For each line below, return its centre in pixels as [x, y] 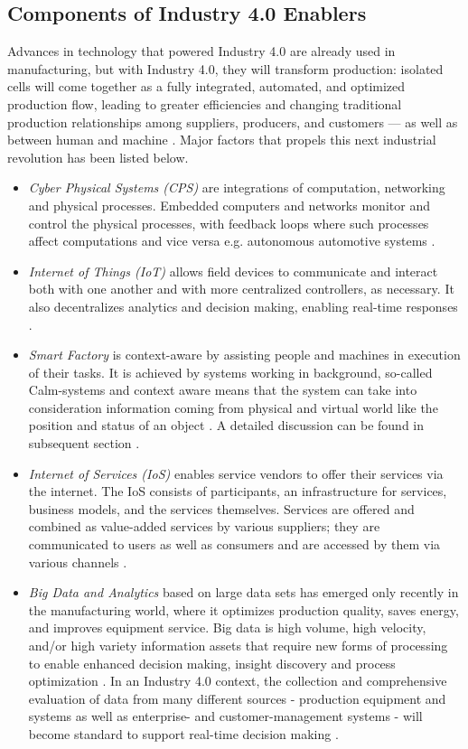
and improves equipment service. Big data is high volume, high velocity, [227, 627]
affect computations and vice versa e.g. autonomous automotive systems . [232, 241]
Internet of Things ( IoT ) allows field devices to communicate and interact [233, 271]
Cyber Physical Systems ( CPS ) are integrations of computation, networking [237, 187]
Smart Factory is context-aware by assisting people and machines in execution [244, 355]
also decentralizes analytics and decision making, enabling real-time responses [243, 306]
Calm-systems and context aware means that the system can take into [223, 390]
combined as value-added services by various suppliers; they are [204, 526]
